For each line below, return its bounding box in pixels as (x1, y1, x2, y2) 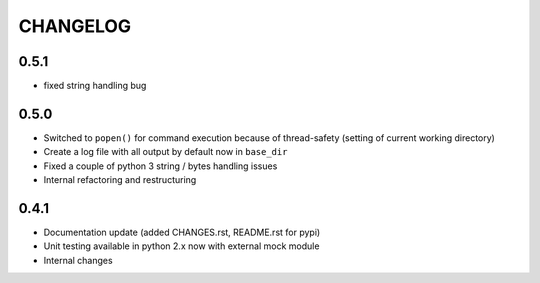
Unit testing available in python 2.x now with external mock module (43, 240, 320, 252)
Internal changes (43, 254, 114, 266)
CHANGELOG (18, 15, 132, 37)
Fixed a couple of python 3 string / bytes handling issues (43, 160, 278, 172)
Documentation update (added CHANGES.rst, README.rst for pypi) (43, 226, 321, 239)
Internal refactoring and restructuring (43, 174, 197, 186)
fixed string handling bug (43, 80, 147, 92)
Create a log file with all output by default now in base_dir (43, 146, 288, 158)
